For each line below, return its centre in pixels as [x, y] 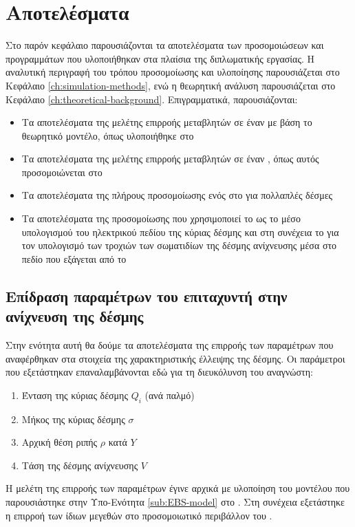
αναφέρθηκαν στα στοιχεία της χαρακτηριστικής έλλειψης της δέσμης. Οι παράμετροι [175, 358]
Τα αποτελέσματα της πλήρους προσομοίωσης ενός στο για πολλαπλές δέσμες [177, 195]
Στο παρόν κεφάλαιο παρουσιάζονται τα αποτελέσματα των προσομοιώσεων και [165, 45]
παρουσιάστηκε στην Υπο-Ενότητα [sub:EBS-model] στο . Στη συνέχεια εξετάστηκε [175, 501]
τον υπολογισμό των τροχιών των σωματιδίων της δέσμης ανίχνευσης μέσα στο [179, 245]
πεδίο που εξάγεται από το [74, 258]
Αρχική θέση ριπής [60, 442]
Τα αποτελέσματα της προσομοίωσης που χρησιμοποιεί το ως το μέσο [161, 218]
